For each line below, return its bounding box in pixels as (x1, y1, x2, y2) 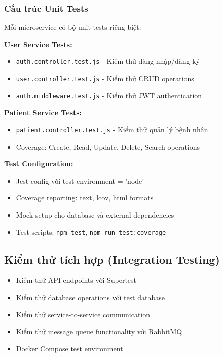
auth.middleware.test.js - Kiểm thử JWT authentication (16, 90, 202, 100)
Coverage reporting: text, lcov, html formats (16, 192, 154, 203)
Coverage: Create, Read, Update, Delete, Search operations (16, 141, 200, 152)
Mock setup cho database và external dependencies (16, 209, 174, 220)
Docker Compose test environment (16, 343, 123, 353)
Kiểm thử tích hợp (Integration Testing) (4, 251, 220, 267)
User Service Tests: (4, 39, 72, 49)
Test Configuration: (4, 158, 73, 169)
